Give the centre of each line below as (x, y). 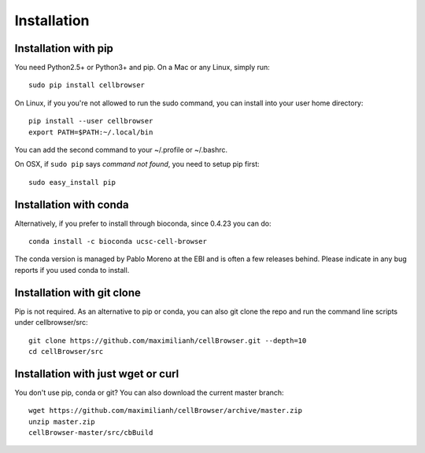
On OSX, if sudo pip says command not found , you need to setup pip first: (137, 164)
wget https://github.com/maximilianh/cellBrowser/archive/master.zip (166, 411)
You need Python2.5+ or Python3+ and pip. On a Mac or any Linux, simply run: (142, 68)
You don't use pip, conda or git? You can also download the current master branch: (149, 392)
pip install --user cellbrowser (91, 121)
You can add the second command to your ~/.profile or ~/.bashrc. (121, 150)
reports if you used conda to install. (72, 270)
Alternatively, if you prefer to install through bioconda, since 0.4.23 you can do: (143, 223)
